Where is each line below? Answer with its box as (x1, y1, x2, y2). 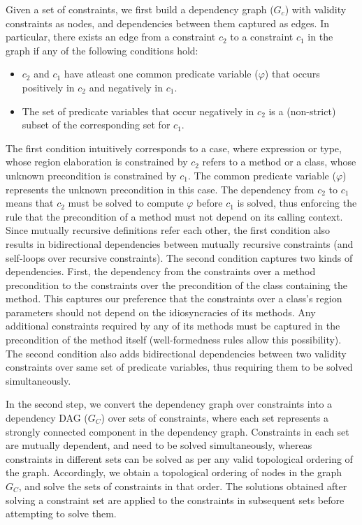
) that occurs (264, 66, 320, 81)
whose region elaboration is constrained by (6, 154, 188, 169)
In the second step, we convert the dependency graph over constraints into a (6, 397, 333, 411)
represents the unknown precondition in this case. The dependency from (6, 182, 314, 196)
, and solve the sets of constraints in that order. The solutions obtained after (18, 479, 347, 493)
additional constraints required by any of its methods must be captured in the (6, 318, 340, 333)
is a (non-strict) (268, 103, 336, 118)
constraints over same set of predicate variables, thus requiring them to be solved (6, 360, 353, 374)
